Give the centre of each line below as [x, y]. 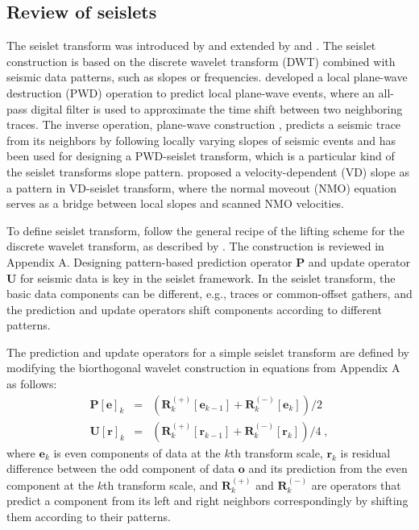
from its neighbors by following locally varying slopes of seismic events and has [201, 140]
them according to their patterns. [89, 516]
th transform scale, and [161, 484]
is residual [365, 452]
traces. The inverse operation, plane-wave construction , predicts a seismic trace [204, 124]
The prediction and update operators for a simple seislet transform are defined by [208, 352]
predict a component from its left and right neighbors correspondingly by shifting [207, 501]
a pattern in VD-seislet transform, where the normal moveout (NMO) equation [202, 187]
